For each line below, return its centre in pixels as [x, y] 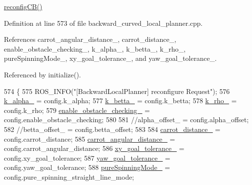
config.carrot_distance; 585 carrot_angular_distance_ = [90, 139]
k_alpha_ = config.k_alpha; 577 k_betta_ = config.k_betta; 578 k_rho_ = [120, 101]
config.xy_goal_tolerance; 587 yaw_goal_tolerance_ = [87, 157]
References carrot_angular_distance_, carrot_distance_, [90, 39]
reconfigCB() [23, 6]
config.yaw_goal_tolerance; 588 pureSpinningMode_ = [87, 167]
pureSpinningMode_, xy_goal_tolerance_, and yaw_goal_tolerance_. [110, 58]
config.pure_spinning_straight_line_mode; [69, 176]
